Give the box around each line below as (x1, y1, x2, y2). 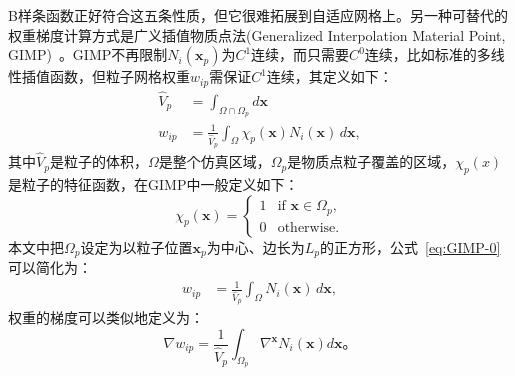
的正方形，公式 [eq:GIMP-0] (320, 236, 501, 257)
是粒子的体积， (49, 151, 148, 172)
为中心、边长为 (206, 236, 305, 257)
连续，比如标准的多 (364, 44, 491, 65)
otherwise (277, 220, 336, 235)
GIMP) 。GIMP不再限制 (8, 44, 168, 65)
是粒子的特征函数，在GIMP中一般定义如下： (8, 173, 299, 194)
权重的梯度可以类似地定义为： (8, 307, 204, 328)
